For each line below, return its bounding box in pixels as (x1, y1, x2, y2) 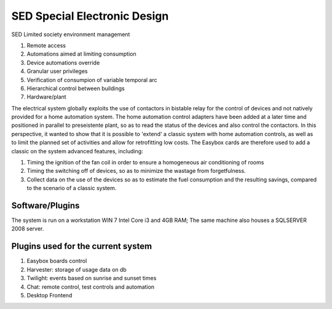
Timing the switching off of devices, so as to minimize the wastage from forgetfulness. (26, 167, 246, 175)
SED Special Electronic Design (11, 9, 169, 23)
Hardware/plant (26, 93, 67, 101)
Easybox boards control (26, 257, 87, 265)
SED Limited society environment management (11, 31, 130, 38)
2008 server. (11, 225, 44, 232)
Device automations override (26, 59, 100, 66)
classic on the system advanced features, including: (11, 147, 144, 154)
